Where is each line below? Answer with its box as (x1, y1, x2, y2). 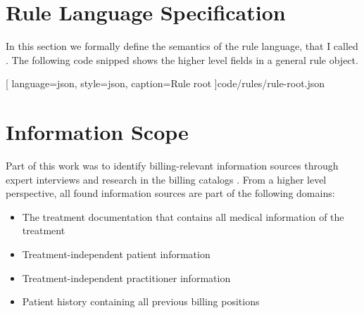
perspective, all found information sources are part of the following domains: (6, 186, 335, 200)
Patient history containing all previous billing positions (22, 294, 260, 309)
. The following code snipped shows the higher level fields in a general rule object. (6, 52, 358, 67)
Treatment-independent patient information (22, 247, 211, 261)
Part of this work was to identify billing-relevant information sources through (6, 158, 339, 173)
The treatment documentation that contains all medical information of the (22, 209, 344, 224)
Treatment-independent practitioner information (22, 270, 231, 285)
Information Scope (6, 117, 189, 146)
